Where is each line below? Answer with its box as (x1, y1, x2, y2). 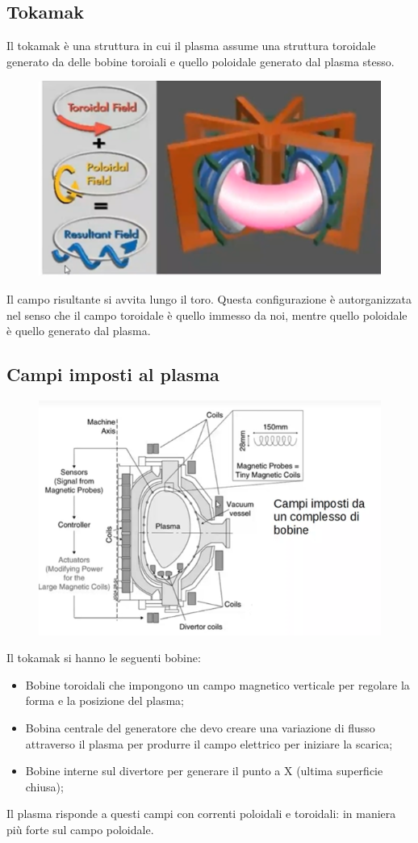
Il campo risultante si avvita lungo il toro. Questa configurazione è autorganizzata (6, 291, 412, 307)
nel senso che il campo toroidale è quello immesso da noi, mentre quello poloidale (6, 306, 408, 323)
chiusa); (25, 778, 64, 795)
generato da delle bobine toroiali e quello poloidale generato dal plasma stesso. (6, 52, 395, 69)
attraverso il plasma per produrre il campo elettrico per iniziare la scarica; (25, 735, 393, 752)
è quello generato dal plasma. (6, 322, 151, 339)
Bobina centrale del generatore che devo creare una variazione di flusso (25, 719, 375, 736)
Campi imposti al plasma (6, 362, 219, 387)
